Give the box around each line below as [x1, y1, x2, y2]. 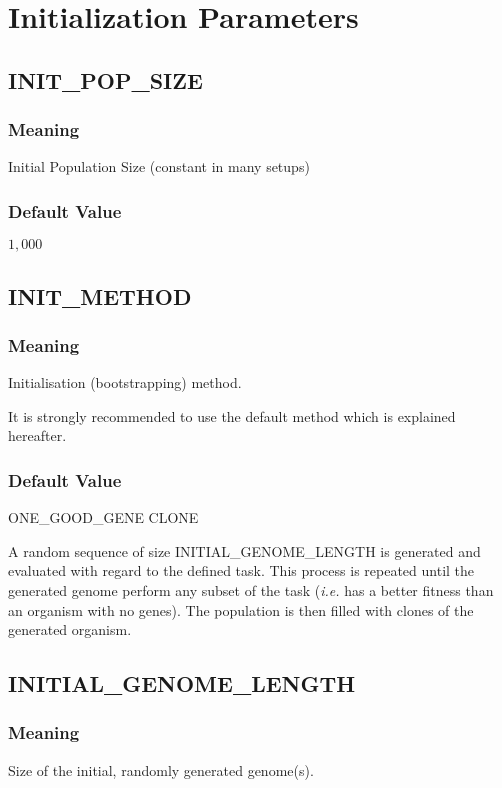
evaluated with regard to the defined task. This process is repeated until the [8, 560, 475, 581]
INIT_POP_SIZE [8, 64, 203, 95]
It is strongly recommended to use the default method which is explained [8, 405, 456, 426]
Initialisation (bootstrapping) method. [8, 372, 242, 393]
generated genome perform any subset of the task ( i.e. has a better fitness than [8, 579, 494, 600]
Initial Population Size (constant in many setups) [8, 156, 310, 177]
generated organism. [8, 619, 132, 640]
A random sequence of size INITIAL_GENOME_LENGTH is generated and [8, 540, 481, 561]
